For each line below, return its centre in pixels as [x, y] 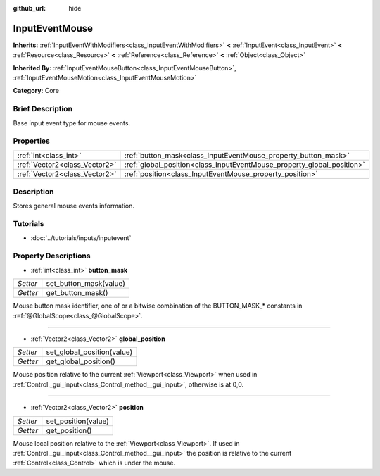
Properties [32, 141]
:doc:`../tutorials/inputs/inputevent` [81, 238]
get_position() [69, 430]
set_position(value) [77, 421]
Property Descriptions [52, 256]
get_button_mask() [77, 293]
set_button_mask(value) [86, 284]
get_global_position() [81, 361]
